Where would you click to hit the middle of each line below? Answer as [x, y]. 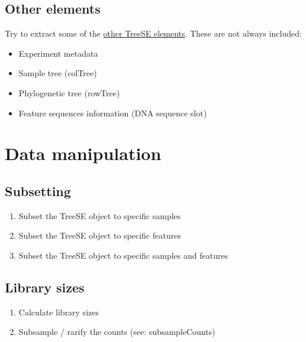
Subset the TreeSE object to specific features [100, 235]
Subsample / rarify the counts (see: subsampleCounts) [117, 332]
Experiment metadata [58, 53]
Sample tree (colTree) [58, 73]
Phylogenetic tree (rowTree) [69, 92]
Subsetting [38, 190]
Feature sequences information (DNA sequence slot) [113, 113]
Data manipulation [83, 153]
